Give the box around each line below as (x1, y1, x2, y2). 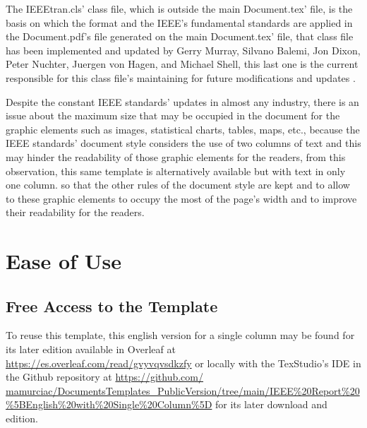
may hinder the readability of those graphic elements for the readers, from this (6, 149, 346, 164)
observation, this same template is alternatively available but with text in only (6, 163, 346, 178)
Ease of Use (6, 246, 121, 275)
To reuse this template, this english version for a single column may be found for (6, 328, 355, 343)
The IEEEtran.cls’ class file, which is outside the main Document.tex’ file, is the (6, 1, 353, 16)
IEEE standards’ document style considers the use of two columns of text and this (6, 136, 361, 150)
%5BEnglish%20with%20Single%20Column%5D (6, 397, 212, 412)
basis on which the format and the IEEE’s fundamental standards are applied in (6, 15, 353, 30)
